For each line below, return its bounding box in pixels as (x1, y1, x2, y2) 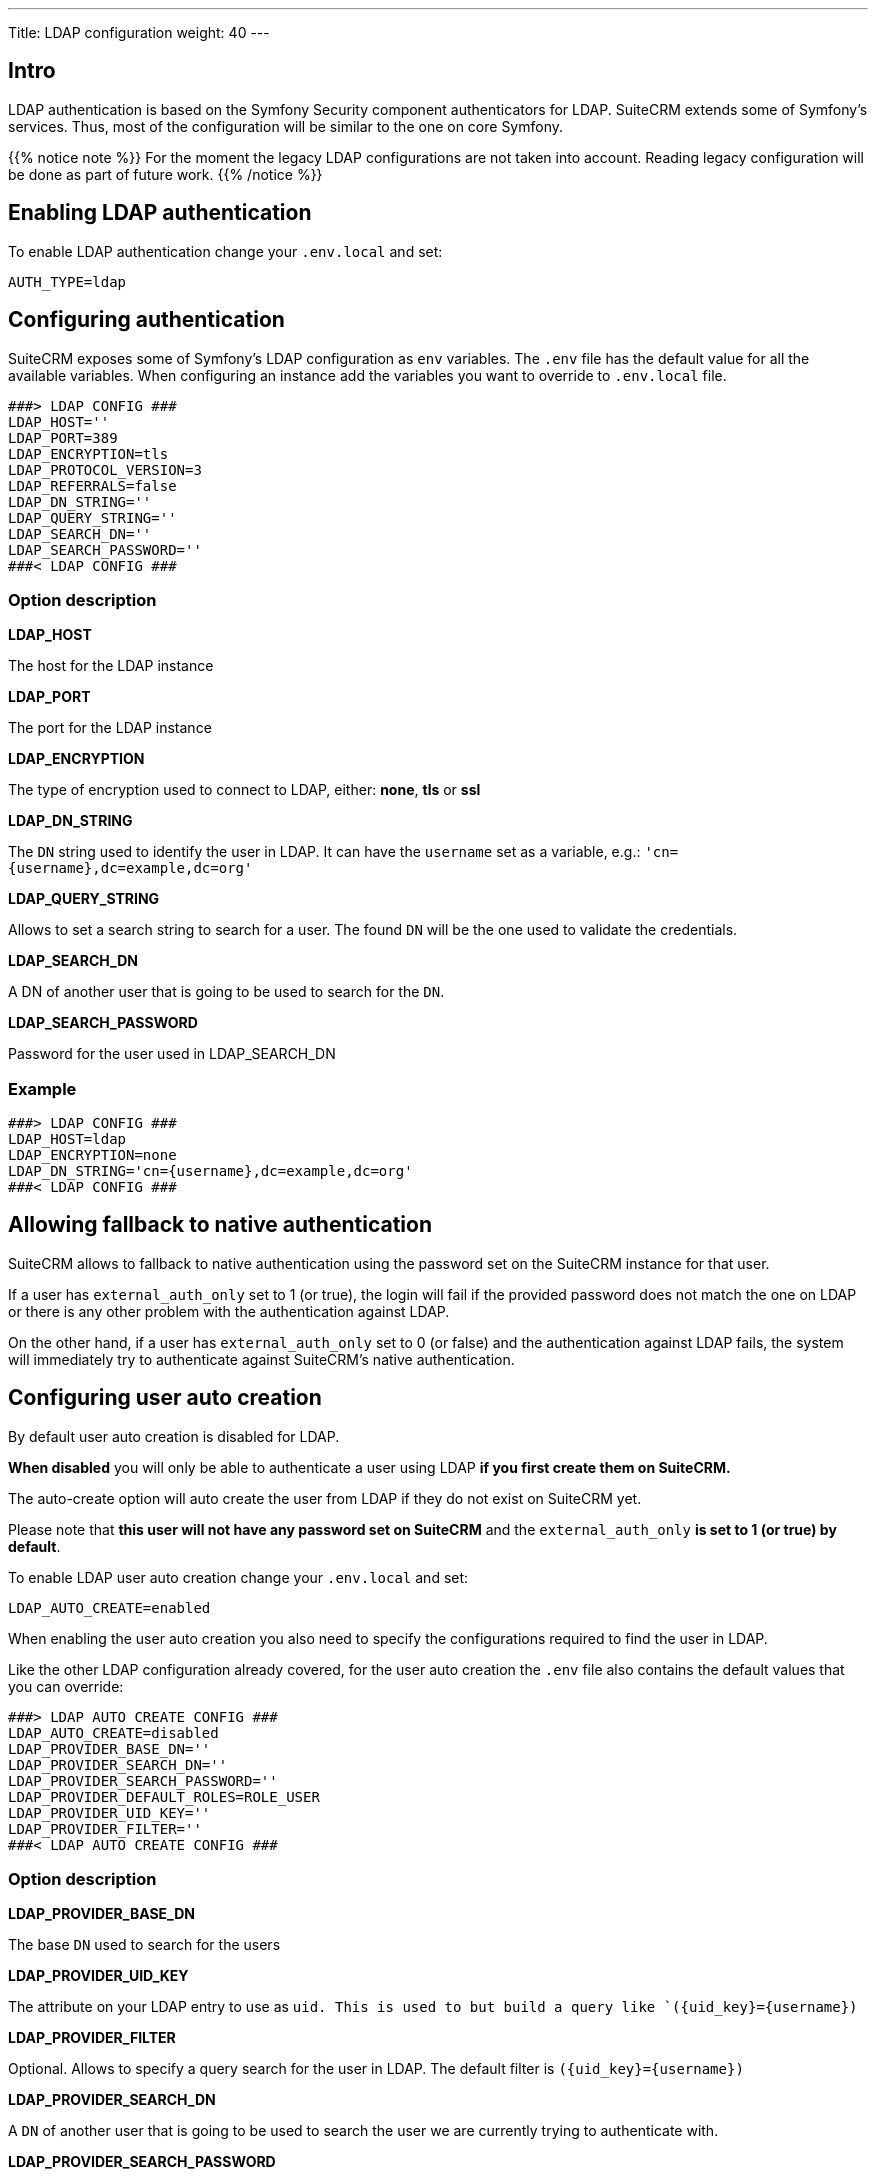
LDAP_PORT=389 (8, 429, 118, 446)
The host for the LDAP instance (8, 657, 214, 675)
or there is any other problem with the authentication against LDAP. (8, 1302, 450, 1320)
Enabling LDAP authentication (8, 200, 312, 226)
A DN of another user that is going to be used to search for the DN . (8, 983, 445, 1001)
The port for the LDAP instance (8, 719, 212, 737)
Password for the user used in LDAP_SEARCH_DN (8, 1045, 336, 1063)
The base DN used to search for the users (8, 1936, 281, 1954)
